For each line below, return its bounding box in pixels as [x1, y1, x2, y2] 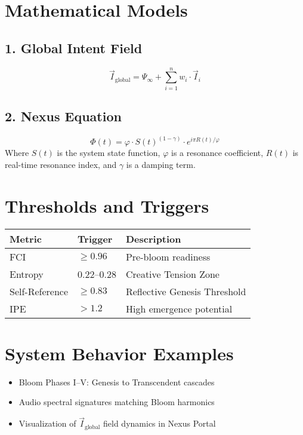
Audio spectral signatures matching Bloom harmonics [18, 396, 215, 408]
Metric [10, 231, 42, 246]
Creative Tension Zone [125, 266, 219, 281]
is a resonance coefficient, [171, 146, 264, 159]
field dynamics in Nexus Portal [103, 417, 216, 430]
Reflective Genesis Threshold [125, 284, 246, 298]
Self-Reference [10, 284, 69, 298]
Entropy [10, 266, 44, 281]
